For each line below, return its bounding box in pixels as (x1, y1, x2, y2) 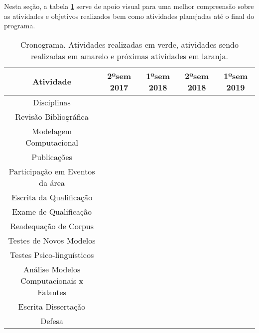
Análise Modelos (23, 263, 81, 275)
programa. (4, 20, 35, 31)
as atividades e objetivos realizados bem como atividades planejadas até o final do (4, 10, 255, 21)
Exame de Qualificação (12, 205, 92, 217)
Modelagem (32, 125, 72, 137)
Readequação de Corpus (10, 220, 94, 232)
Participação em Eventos (8, 165, 95, 177)
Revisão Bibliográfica (15, 110, 89, 122)
